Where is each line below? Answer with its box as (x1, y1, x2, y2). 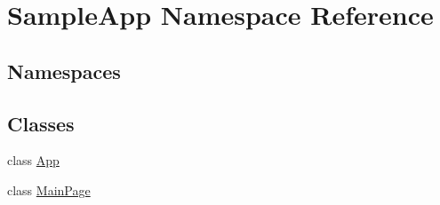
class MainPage (7, 180, 91, 199)
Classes (7, 109, 75, 137)
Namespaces (7, 57, 121, 84)
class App (7, 151, 60, 170)
